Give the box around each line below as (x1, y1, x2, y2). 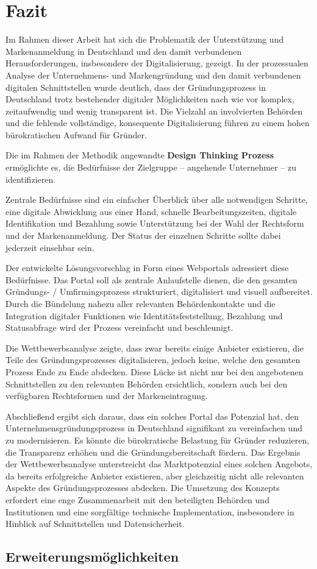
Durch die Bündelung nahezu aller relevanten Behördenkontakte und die (5, 297, 276, 309)
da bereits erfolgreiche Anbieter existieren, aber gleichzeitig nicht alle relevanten (5, 469, 304, 482)
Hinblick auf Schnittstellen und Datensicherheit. (5, 517, 185, 530)
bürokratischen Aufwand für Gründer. (5, 128, 147, 141)
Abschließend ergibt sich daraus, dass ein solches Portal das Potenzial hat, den (5, 409, 299, 422)
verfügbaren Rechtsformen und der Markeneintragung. (5, 389, 208, 402)
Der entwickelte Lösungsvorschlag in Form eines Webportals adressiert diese (5, 261, 289, 274)
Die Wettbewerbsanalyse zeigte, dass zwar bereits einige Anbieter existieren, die (5, 341, 304, 354)
